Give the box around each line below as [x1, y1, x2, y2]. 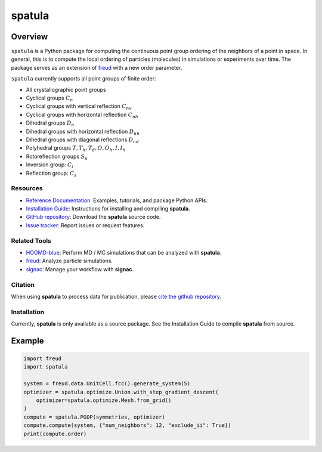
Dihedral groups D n [26, 119, 75, 128]
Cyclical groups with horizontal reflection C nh [26, 111, 138, 119]
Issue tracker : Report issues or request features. [26, 221, 145, 229]
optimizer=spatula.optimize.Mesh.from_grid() [36, 397, 172, 404]
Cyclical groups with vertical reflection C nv [26, 103, 132, 112]
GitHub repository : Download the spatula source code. [26, 213, 161, 221]
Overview [11, 32, 48, 42]
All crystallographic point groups [26, 86, 107, 93]
